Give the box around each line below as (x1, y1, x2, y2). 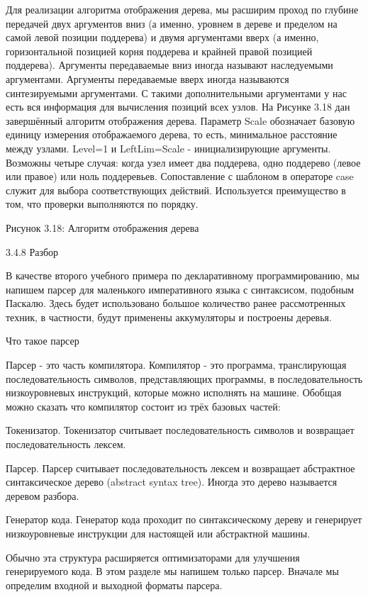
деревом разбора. (6, 488, 79, 503)
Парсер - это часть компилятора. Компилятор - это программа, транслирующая (6, 357, 347, 372)
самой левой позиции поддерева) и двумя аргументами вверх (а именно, (6, 30, 319, 45)
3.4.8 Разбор (6, 244, 59, 259)
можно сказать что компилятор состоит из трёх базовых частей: (6, 398, 281, 413)
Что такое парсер (6, 333, 79, 348)
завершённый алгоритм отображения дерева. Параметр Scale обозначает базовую (6, 113, 355, 128)
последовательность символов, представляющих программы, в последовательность (6, 371, 363, 386)
